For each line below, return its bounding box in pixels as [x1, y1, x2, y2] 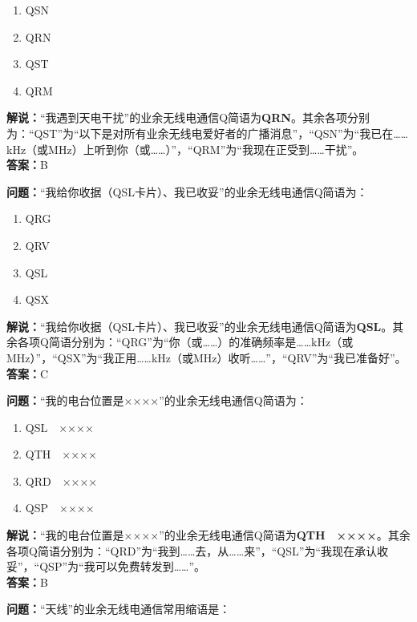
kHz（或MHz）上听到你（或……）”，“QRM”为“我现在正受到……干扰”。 [6, 140, 364, 157]
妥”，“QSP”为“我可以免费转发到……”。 [6, 558, 206, 575]
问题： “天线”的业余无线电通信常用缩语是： [6, 600, 231, 617]
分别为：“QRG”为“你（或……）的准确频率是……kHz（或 [71, 333, 354, 350]
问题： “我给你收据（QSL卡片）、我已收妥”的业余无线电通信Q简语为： [6, 183, 368, 200]
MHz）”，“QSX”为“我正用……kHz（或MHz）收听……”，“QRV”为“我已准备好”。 [6, 349, 407, 366]
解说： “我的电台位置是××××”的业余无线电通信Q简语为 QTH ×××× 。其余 [6, 527, 411, 543]
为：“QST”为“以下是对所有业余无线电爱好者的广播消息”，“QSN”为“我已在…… [6, 124, 408, 141]
